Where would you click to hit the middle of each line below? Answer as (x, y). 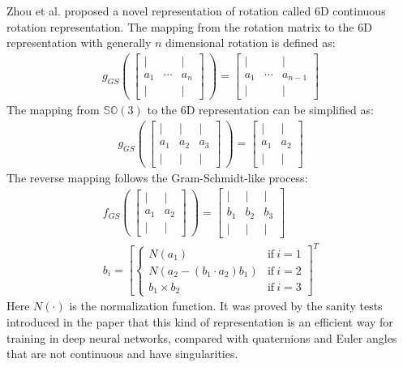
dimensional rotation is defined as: (251, 43)
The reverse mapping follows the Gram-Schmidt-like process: (157, 177)
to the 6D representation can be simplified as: (260, 110)
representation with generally (79, 43)
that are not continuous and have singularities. (122, 354)
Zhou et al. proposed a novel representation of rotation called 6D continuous (196, 11)
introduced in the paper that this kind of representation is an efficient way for (200, 322)
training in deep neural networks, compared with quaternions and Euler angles (202, 337)
